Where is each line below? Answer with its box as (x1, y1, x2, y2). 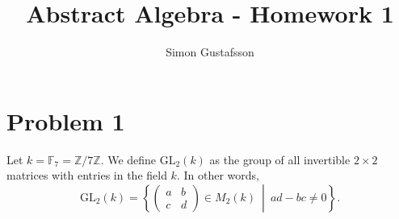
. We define (100, 151, 157, 167)
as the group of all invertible (209, 151, 351, 167)
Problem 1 (6, 104, 125, 137)
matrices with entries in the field (6, 167, 167, 184)
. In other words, (176, 167, 259, 184)
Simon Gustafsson (166, 43, 254, 60)
